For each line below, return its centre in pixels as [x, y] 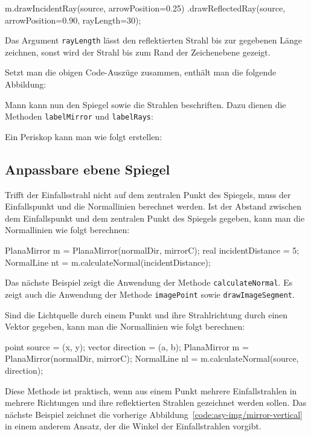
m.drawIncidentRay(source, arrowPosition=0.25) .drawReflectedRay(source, [145, 8]
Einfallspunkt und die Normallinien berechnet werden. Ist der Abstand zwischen [153, 206]
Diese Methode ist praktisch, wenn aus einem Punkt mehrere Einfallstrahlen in [151, 390]
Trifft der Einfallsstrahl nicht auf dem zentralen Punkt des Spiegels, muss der [148, 194]
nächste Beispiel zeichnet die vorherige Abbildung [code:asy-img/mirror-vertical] [154, 414]
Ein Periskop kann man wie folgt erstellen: [84, 136]
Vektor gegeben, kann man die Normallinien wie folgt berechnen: [125, 326]
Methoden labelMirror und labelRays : [79, 116]
